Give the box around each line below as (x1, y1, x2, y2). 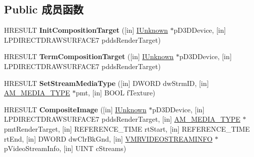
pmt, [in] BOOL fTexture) (76, 87, 155, 98)
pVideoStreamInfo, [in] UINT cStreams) (4, 143, 127, 154)
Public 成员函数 (4, 1, 84, 17)
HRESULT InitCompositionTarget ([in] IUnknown (4, 25, 168, 35)
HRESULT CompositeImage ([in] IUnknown (4, 104, 147, 114)
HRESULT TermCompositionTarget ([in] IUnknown (4, 51, 174, 62)
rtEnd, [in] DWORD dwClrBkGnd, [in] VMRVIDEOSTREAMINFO (4, 133, 213, 144)
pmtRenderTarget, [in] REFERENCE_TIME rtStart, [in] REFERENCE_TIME (4, 123, 250, 134)
